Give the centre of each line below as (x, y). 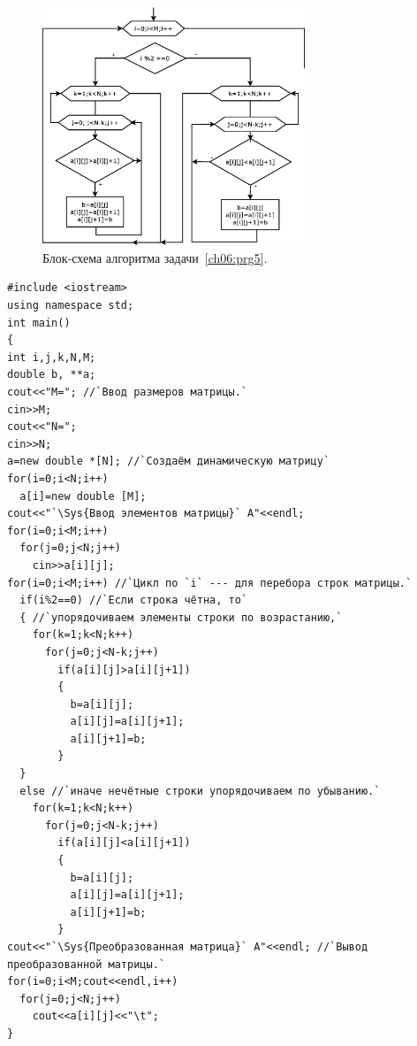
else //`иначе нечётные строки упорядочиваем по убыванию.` (200, 791)
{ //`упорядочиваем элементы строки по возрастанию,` (181, 617)
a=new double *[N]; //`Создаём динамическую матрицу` (169, 461)
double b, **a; (52, 375)
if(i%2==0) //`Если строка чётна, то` (134, 600)
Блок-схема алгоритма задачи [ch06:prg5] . (155, 257)
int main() (39, 323)
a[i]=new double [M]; (83, 496)
